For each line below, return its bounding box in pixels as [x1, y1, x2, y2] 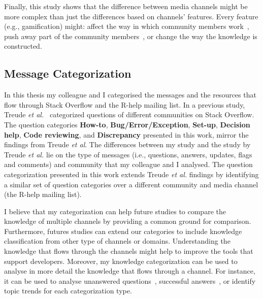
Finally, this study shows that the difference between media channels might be [4, 1, 248, 11]
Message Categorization [4, 65, 131, 81]
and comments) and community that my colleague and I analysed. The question [4, 159, 253, 170]
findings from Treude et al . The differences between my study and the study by [4, 139, 251, 150]
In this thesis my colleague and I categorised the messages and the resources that [4, 89, 256, 100]
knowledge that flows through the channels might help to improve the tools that [4, 246, 253, 256]
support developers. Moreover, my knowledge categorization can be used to [4, 255, 238, 266]
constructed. [4, 41, 42, 51]
